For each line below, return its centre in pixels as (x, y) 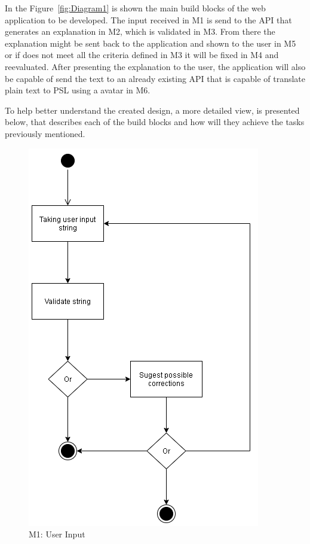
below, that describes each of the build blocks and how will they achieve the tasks (155, 122)
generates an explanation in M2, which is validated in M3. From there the (140, 31)
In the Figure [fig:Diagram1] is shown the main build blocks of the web (135, 8)
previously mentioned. (45, 133)
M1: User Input (57, 534)
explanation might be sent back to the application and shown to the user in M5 (151, 43)
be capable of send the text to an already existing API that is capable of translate (155, 78)
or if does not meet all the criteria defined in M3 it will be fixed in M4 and (142, 55)
